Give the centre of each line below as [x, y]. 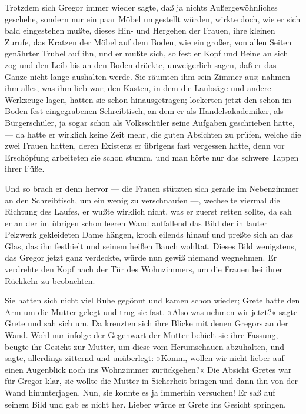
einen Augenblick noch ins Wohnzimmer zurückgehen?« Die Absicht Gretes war [148, 369]
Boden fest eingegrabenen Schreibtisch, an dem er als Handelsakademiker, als [144, 111]
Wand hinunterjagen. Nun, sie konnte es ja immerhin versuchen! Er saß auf [140, 392]
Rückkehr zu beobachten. [50, 280]
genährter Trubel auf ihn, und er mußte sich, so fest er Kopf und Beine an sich [147, 53]
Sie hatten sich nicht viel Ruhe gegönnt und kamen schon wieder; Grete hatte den [152, 300]
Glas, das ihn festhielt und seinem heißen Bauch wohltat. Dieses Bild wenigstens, [151, 246]
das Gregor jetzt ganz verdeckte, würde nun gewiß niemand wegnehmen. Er [141, 257]
